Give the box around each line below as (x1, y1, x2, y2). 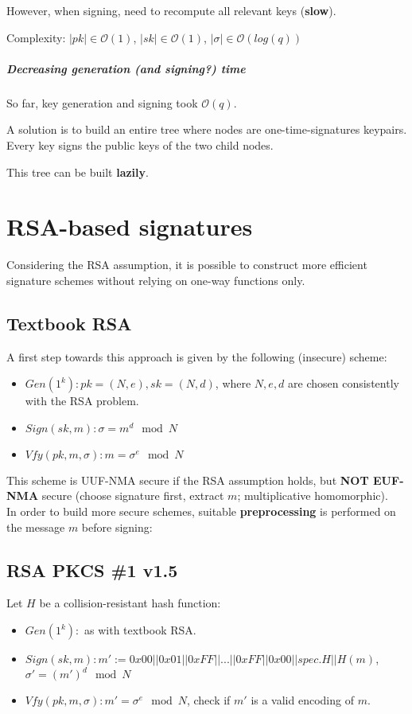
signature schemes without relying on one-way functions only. (6, 271, 305, 288)
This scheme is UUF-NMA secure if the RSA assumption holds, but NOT (6, 471, 369, 488)
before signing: (81, 518, 153, 535)
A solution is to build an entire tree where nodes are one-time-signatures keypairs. (6, 121, 407, 138)
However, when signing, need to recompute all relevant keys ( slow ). (6, 2, 336, 18)
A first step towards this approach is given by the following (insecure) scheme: (6, 348, 387, 365)
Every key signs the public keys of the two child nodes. (6, 136, 274, 153)
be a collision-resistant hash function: (39, 595, 221, 611)
